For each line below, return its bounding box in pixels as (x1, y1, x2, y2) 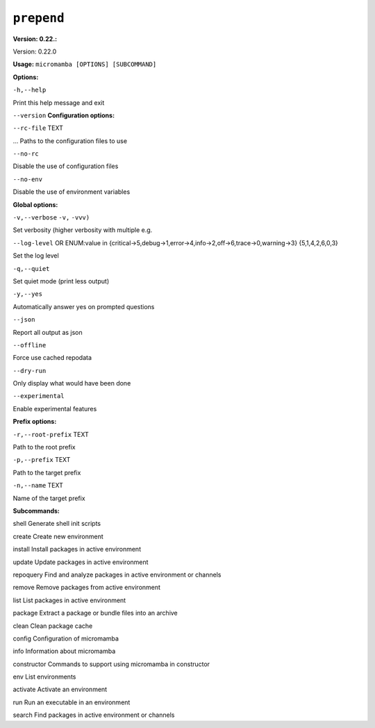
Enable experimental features (12, 404, 97, 413)
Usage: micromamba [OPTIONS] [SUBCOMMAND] (12, 60, 157, 69)
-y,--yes (12, 290, 43, 298)
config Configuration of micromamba (12, 634, 119, 643)
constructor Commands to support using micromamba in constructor (12, 660, 210, 668)
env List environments (12, 672, 76, 681)
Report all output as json (12, 328, 83, 336)
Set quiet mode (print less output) (12, 276, 110, 285)
